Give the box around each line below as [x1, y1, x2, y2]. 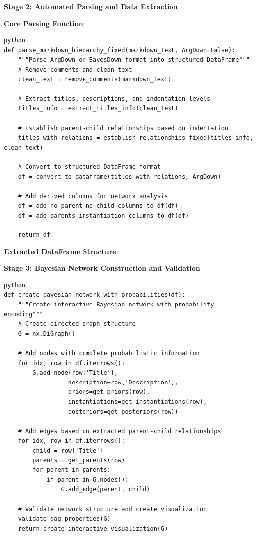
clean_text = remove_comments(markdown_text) [18, 76, 171, 83]
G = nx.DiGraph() [18, 330, 76, 337]
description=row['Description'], [68, 379, 178, 386]
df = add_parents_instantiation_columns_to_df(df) [18, 212, 189, 219]
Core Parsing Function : [4, 18, 85, 28]
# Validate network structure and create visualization [18, 505, 207, 513]
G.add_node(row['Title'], [32, 369, 118, 377]
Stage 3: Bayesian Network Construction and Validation [4, 263, 200, 273]
